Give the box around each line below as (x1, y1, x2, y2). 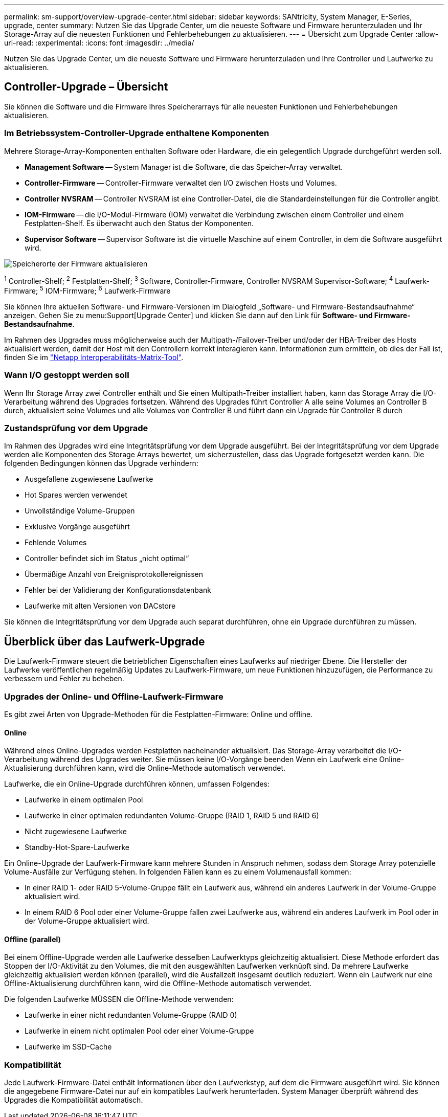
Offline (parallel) (4, 934, 61, 944)
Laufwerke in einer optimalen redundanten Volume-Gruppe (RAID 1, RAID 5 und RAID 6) (25, 811, 319, 820)
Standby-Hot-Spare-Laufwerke (25, 843, 129, 852)
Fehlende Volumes (25, 538, 87, 547)
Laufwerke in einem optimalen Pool (25, 795, 143, 805)
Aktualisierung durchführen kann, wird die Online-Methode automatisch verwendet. (4, 764, 286, 773)
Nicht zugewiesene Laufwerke (25, 827, 127, 836)
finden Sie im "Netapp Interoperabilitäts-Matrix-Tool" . (4, 352, 184, 362)
